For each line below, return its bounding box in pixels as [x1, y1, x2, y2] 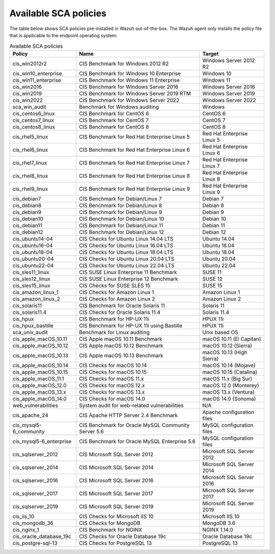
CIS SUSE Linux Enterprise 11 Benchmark [79, 269, 178, 276]
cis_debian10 [12, 215, 43, 222]
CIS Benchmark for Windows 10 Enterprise [79, 70, 181, 77]
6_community [12, 428, 45, 435]
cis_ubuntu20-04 [12, 255, 54, 262]
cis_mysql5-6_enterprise [12, 438, 72, 445]
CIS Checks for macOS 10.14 [79, 362, 147, 369]
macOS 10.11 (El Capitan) [202, 335, 261, 342]
